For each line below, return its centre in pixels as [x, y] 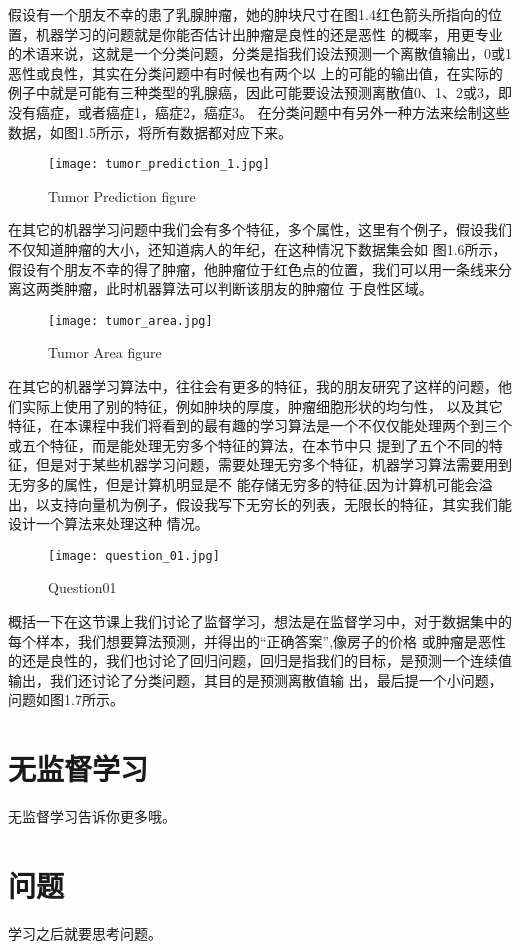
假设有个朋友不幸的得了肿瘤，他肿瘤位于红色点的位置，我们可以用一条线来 [253, 268]
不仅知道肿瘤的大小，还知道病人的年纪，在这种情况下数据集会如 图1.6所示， [257, 249]
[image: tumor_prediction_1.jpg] [159, 164]
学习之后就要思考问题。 [85, 932]
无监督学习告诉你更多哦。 [92, 816]
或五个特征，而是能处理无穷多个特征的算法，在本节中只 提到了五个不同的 [248, 444]
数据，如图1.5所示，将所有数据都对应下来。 [150, 131]
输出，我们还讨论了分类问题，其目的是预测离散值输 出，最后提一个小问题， [255, 679]
